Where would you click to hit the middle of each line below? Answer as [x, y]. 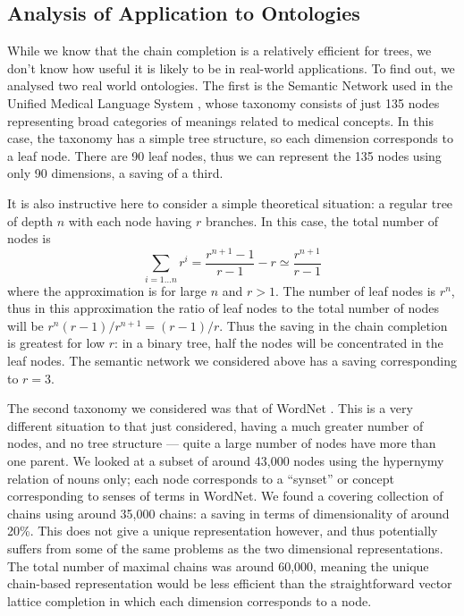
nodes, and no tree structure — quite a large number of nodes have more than [222, 443]
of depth [30, 220]
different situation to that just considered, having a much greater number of [215, 425]
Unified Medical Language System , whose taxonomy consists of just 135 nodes [224, 102]
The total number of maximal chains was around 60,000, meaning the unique [218, 565]
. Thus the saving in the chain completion [333, 325]
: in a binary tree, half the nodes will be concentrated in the [279, 343]
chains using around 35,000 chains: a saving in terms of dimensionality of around [228, 513]
